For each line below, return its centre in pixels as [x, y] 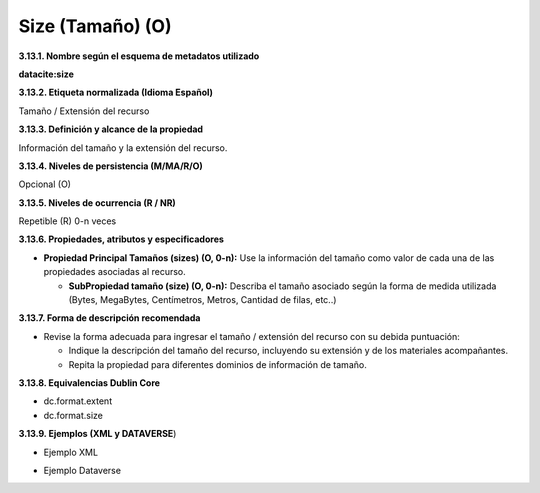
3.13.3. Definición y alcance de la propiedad [111, 129]
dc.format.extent [78, 401]
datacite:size [46, 74]
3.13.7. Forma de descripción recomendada [109, 318]
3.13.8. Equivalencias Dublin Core [89, 382]
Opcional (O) [45, 184]
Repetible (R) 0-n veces [67, 221]
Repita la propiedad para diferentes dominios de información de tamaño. [217, 364]
